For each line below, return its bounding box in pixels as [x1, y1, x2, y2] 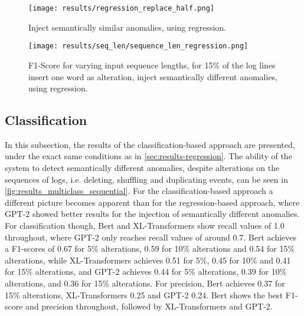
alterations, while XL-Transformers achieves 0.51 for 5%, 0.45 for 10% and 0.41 [5, 254, 291, 266]
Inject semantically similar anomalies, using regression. [28, 21, 227, 33]
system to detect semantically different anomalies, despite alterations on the [5, 162, 280, 174]
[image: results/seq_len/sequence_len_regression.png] [28, 42, 249, 51]
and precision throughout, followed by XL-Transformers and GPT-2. [25, 300, 273, 312]
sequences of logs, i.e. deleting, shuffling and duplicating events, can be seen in [5, 173, 288, 185]
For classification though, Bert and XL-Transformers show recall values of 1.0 [5, 219, 285, 232]
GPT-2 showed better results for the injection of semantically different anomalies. [5, 208, 300, 220]
